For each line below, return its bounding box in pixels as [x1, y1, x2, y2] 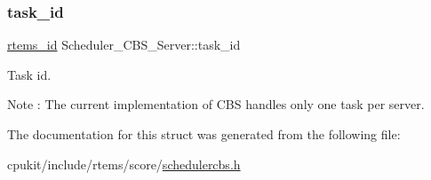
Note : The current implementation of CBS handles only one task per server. [7, 95, 425, 113]
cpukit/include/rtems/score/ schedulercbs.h [7, 154, 241, 173]
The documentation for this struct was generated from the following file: [7, 125, 401, 143]
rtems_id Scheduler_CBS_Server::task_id [7, 35, 241, 54]
